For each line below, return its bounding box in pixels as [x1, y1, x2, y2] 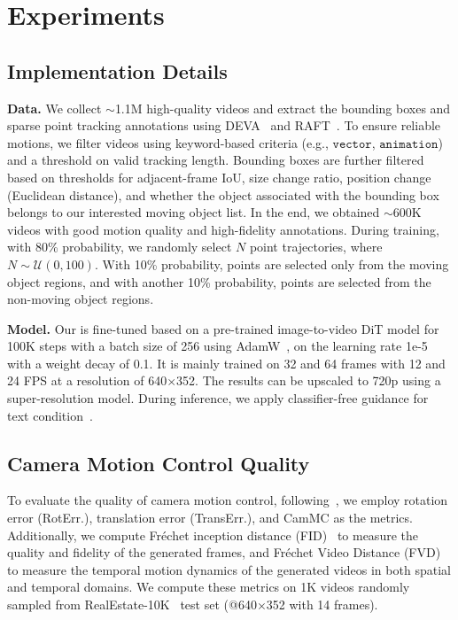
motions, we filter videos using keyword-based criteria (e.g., [7, 133, 329, 151]
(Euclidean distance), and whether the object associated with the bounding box [7, 185, 439, 204]
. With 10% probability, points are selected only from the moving [94, 254, 449, 273]
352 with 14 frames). [266, 595, 378, 614]
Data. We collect [7, 98, 102, 117]
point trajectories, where [249, 237, 383, 256]
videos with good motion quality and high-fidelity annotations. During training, [7, 220, 439, 238]
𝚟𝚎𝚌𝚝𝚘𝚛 [332, 137, 372, 151]
